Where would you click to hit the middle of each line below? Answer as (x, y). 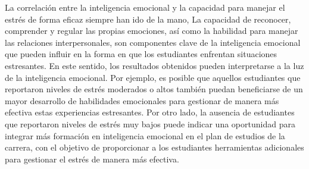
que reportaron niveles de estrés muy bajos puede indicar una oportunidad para (150, 123)
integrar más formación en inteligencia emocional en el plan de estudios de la (145, 135)
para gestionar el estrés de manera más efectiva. (92, 159)
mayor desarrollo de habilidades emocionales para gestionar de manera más (142, 100)
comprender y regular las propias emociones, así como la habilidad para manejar (152, 31)
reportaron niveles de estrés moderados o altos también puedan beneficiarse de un (154, 89)
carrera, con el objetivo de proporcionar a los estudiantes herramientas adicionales (154, 147)
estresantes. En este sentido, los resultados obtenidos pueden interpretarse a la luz (154, 65)
